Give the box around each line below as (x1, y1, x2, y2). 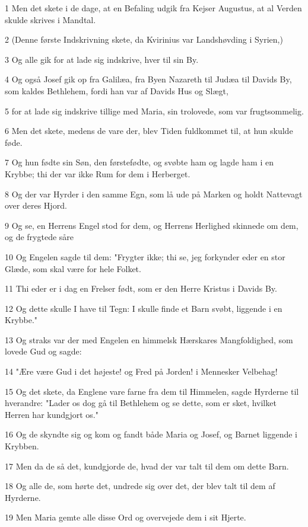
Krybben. (5, 440, 39, 452)
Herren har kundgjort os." (5, 408, 99, 420)
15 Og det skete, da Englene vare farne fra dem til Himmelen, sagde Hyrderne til (5, 385, 299, 397)
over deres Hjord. (5, 199, 67, 212)
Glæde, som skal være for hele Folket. (5, 262, 141, 274)
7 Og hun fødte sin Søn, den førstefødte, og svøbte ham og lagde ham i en (5, 156, 274, 168)
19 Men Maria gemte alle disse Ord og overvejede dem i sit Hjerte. (5, 511, 246, 523)
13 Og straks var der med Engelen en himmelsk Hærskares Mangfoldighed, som (5, 333, 293, 346)
